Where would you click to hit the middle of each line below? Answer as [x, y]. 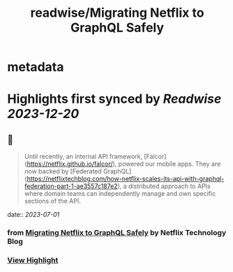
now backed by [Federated [63, 171]
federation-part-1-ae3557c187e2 [71, 186]
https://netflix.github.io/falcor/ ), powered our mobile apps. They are [124, 164]
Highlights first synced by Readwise [114, 99]
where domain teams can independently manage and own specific [120, 194]
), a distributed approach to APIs [164, 186]
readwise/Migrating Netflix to [117, 13]
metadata [36, 67]
